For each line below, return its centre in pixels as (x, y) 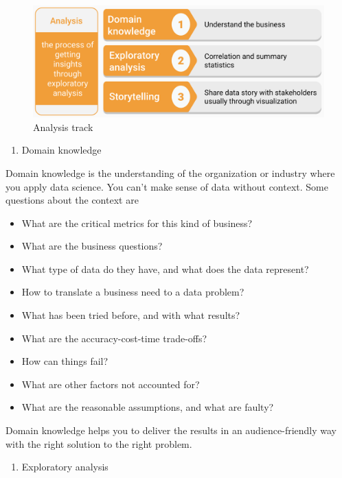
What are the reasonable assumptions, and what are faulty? (148, 407)
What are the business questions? (92, 246)
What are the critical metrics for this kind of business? (137, 223)
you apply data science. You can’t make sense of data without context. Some (167, 186)
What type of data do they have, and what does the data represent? (165, 268)
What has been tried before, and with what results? (131, 315)
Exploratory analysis (65, 467)
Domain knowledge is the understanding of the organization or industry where (170, 172)
